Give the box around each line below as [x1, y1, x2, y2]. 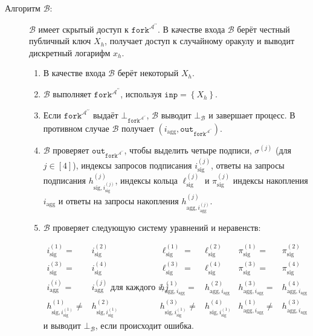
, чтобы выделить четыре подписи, [124, 143, 252, 156]
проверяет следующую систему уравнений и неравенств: [53, 221, 261, 233]
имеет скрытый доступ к [38, 22, 129, 35]
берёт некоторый [117, 66, 179, 79]
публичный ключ [29, 34, 91, 47]
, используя [120, 88, 162, 100]
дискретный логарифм [29, 46, 111, 59]
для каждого [111, 283, 156, 292]
